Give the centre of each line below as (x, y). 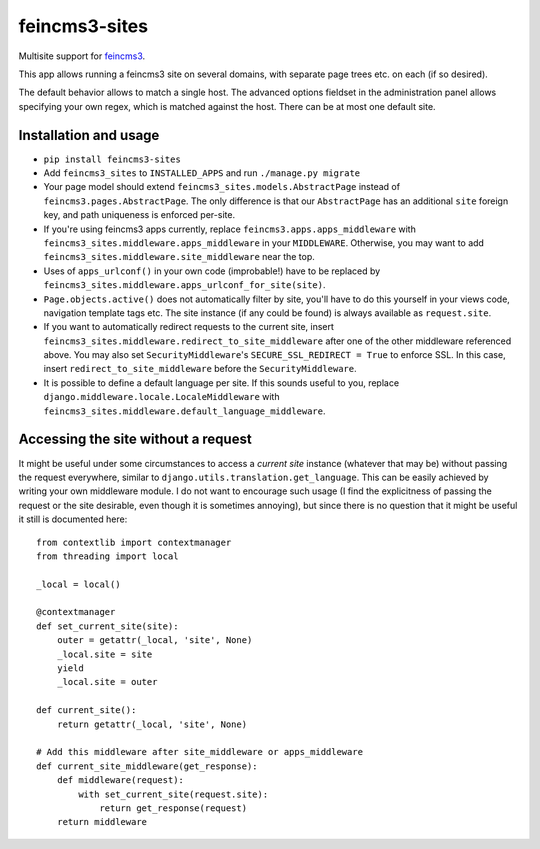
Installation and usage (89, 135)
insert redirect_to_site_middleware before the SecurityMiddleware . (200, 369)
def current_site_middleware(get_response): (147, 766)
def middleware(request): (120, 780)
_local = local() (78, 584)
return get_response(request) (173, 808)
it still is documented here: (73, 519)
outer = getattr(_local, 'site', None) (154, 640)
